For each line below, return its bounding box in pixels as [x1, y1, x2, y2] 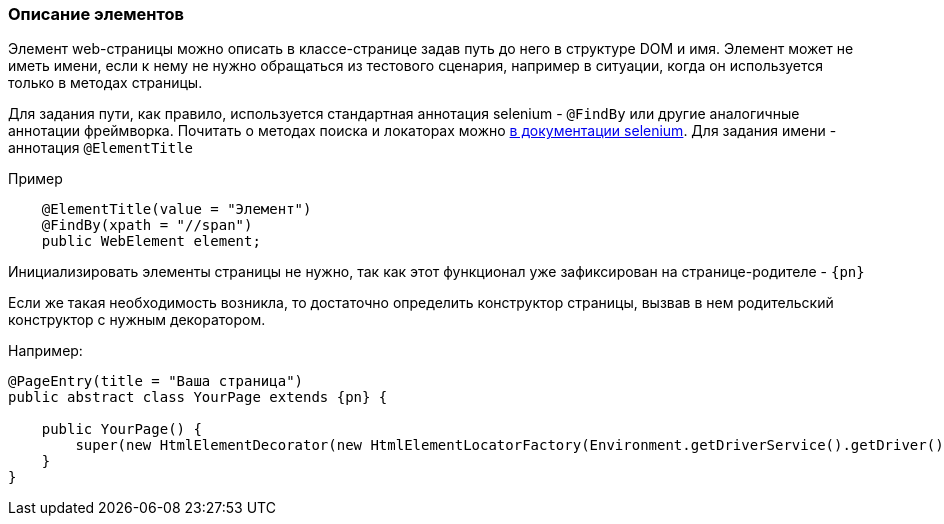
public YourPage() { [41, 421, 202, 438]
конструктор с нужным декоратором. [8, 311, 266, 329]
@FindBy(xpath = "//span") [41, 217, 253, 234]
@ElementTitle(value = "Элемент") [41, 201, 312, 218]
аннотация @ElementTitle [8, 139, 194, 157]
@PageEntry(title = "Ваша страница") [8, 373, 304, 390]
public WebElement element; [41, 233, 261, 250]
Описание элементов [8, 4, 184, 24]
